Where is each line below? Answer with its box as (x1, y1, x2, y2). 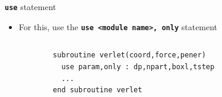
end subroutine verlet (53, 86, 142, 95)
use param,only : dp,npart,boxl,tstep (61, 62, 215, 71)
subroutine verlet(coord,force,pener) (53, 51, 206, 60)
